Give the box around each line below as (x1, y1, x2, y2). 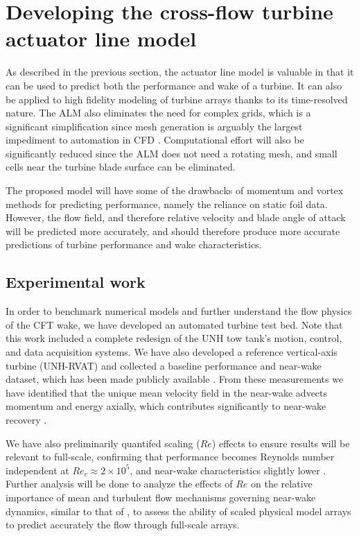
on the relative (251, 476, 313, 491)
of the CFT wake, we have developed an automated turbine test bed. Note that (6, 317, 343, 331)
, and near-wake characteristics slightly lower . (130, 462, 326, 477)
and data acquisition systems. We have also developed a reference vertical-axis (6, 345, 338, 359)
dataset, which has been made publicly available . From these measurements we (6, 372, 344, 386)
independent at (6, 462, 69, 477)
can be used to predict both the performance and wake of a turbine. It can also (6, 78, 342, 92)
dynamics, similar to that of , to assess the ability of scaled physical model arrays (6, 503, 351, 518)
